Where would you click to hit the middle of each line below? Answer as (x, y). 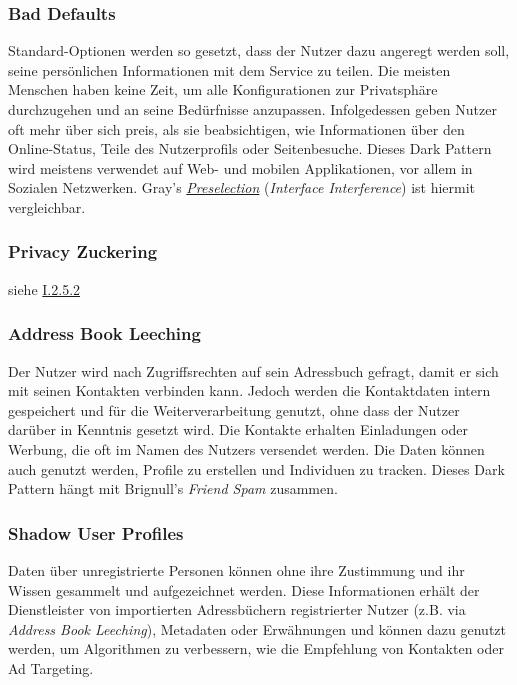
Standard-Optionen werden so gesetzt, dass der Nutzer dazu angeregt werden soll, (259, 50)
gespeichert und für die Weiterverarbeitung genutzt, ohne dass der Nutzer (234, 409)
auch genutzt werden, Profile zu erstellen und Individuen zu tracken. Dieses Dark (256, 468)
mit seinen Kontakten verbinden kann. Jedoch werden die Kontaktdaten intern (249, 390)
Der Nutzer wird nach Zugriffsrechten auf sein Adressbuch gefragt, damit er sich (253, 370)
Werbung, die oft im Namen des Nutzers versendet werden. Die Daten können (246, 448)
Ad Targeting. (51, 667)
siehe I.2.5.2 (44, 288)
